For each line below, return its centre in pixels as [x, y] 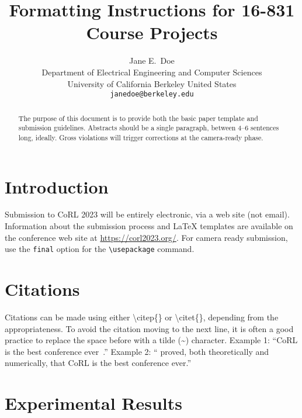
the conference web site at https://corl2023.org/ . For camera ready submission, [146, 237]
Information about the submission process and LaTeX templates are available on [149, 226]
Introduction [57, 186]
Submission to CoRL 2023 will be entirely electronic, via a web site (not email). [147, 214]
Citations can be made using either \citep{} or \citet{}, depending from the [142, 317]
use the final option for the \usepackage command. [100, 249]
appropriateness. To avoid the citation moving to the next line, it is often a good [149, 328]
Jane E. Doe [152, 61]
